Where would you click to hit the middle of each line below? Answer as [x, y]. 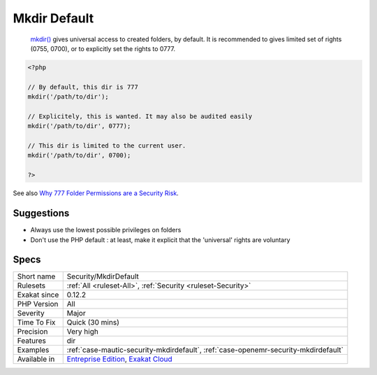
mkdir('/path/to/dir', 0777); [79, 126]
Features [32, 341]
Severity [31, 313]
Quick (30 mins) [93, 323]
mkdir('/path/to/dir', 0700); [79, 155]
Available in [36, 359]
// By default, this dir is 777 [83, 87]
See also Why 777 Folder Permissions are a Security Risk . [96, 193]
